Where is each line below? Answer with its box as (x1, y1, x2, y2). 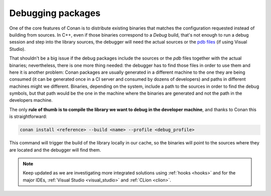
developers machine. (9, 97, 53, 103)
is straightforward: (9, 113, 47, 120)
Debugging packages (9, 8, 100, 19)
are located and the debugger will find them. (9, 147, 101, 153)
